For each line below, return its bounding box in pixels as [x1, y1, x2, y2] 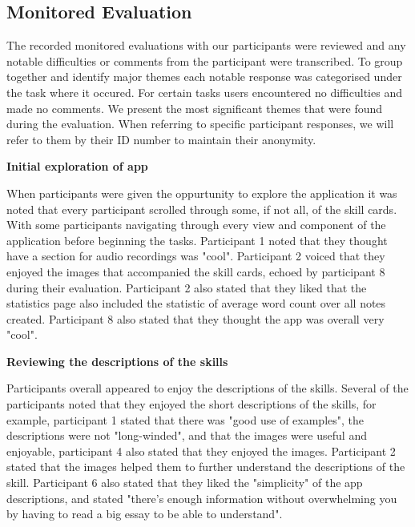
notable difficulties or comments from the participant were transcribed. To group [6, 52, 403, 69]
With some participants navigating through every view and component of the [6, 216, 386, 233]
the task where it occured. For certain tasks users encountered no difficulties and [6, 83, 402, 100]
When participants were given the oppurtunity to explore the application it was [6, 184, 397, 201]
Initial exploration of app [6, 158, 148, 175]
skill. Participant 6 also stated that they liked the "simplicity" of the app [6, 474, 363, 491]
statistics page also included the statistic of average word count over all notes [6, 295, 386, 312]
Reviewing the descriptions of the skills [6, 352, 228, 369]
